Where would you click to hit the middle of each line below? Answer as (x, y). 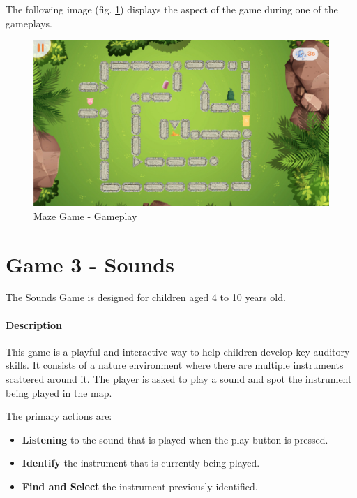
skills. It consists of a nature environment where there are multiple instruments (175, 365)
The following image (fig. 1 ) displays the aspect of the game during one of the (172, 9)
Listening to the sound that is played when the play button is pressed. (175, 439)
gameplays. (29, 23)
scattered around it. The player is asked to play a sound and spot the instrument (179, 379)
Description (34, 324)
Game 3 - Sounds (90, 264)
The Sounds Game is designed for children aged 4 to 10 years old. (146, 297)
